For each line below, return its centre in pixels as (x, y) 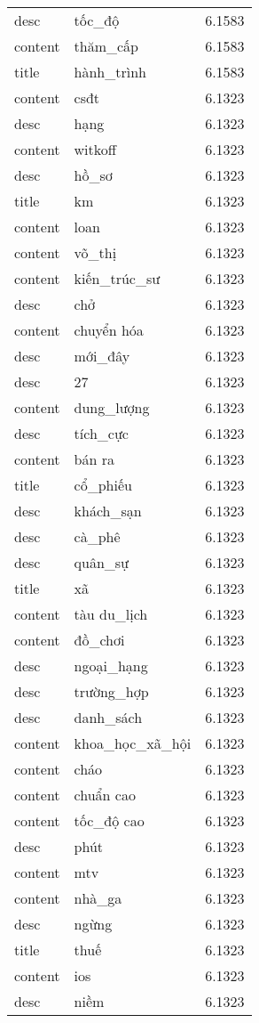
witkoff (95, 149)
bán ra (94, 459)
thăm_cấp (106, 46)
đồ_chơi (99, 640)
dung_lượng (112, 407)
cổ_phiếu (103, 485)
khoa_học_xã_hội (133, 743)
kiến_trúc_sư (117, 278)
